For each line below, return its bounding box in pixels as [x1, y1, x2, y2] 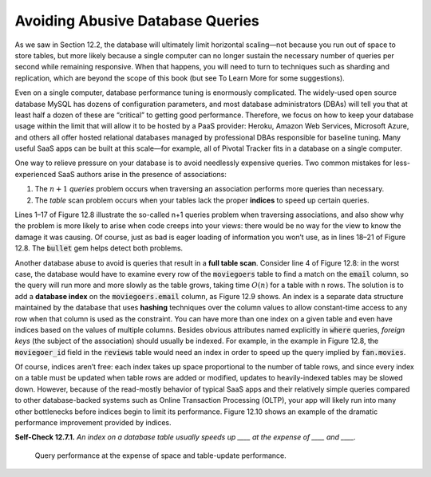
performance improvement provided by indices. [14, 418, 172, 428]
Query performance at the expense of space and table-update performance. [34, 451, 287, 460]
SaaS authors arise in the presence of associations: [57, 169, 227, 179]
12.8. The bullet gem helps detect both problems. [14, 243, 184, 253]
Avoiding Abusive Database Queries [14, 12, 259, 30]
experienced [14, 169, 57, 179]
